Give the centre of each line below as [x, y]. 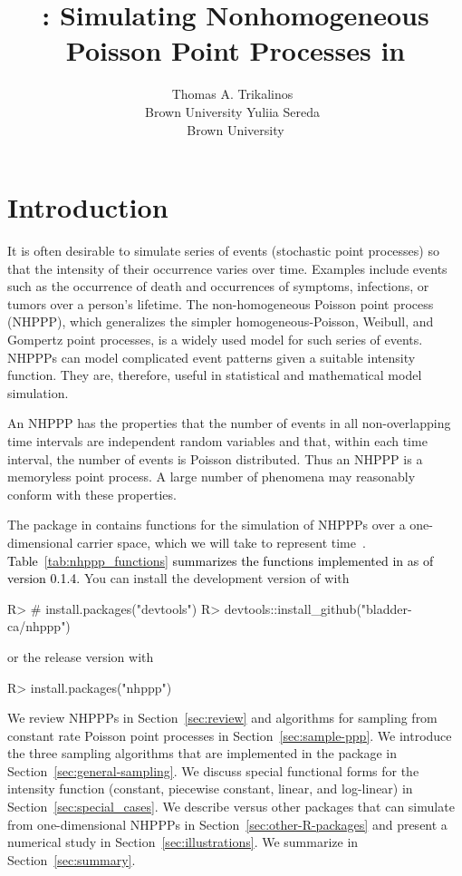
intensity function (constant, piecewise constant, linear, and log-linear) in [210, 788]
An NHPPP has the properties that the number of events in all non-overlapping [229, 423]
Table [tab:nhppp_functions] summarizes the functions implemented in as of [221, 560]
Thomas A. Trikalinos [232, 94]
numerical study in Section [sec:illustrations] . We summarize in [183, 842]
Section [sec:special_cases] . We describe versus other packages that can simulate [231, 807]
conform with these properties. [92, 494]
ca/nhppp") [39, 626]
